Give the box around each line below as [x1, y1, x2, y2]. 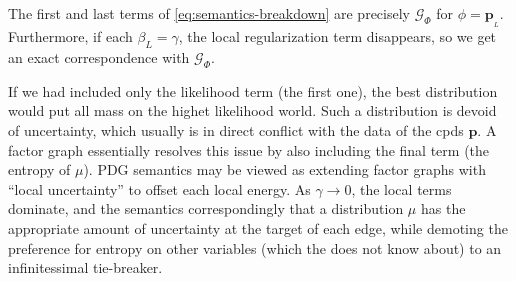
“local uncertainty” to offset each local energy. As [8, 178, 311, 199]
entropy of [8, 159, 71, 180]
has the [420, 198, 466, 219]
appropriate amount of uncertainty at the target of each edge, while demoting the [8, 217, 508, 238]
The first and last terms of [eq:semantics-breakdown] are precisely [8, 3, 410, 23]
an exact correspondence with [8, 47, 190, 67]
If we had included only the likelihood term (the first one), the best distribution [8, 80, 498, 101]
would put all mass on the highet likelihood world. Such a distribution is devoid [8, 100, 497, 121]
